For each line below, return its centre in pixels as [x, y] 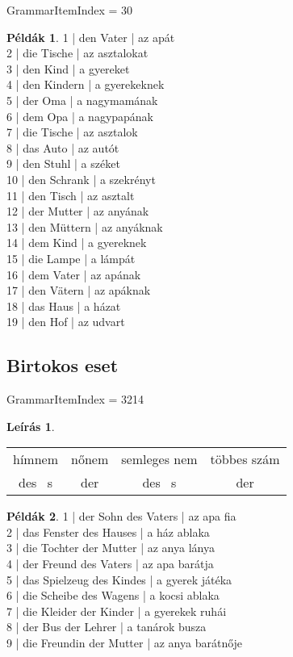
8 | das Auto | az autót [63, 147]
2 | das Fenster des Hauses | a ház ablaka [108, 531]
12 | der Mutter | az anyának [78, 211]
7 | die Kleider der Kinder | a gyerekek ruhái [117, 611]
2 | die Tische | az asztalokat [77, 53]
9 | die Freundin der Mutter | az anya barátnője [125, 643]
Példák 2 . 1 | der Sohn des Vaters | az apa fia [121, 516]
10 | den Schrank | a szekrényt [81, 179]
